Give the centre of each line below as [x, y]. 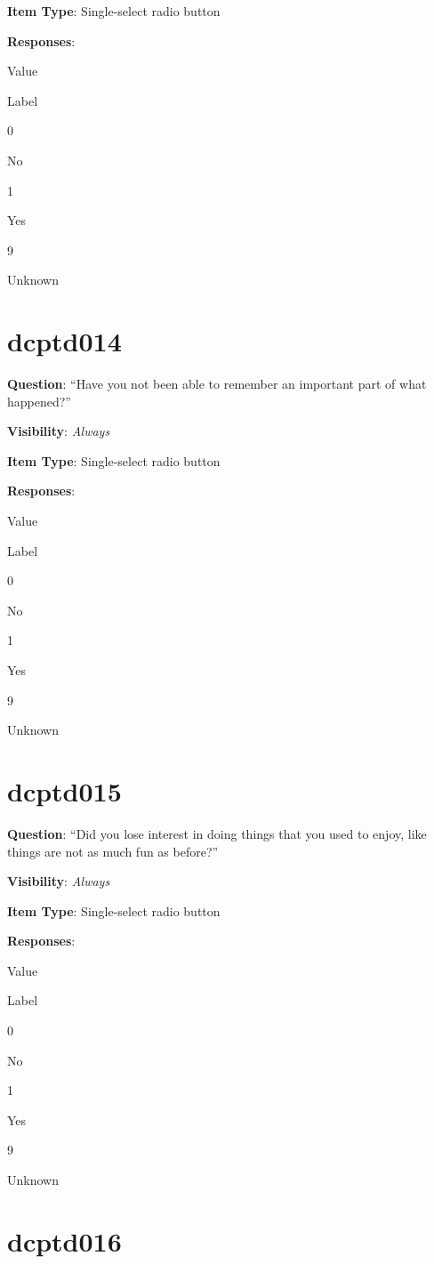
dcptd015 [64, 790]
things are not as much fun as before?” [113, 851]
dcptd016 [64, 1240]
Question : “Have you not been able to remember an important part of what [217, 384]
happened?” [39, 401]
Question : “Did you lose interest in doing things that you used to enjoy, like [217, 833]
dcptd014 [64, 341]
